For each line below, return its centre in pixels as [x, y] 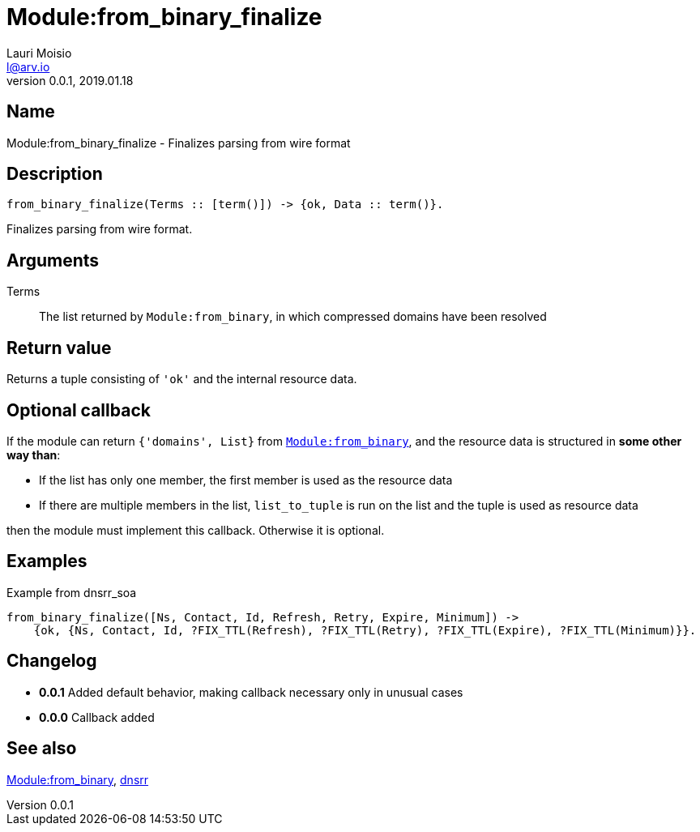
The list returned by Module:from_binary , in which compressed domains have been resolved [293, 317]
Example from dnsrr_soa [72, 592]
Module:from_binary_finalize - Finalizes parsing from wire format [179, 143]
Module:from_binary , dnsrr [78, 779]
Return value [59, 348]
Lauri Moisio [39, 53]
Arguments [53, 260]
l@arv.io [28, 66]
